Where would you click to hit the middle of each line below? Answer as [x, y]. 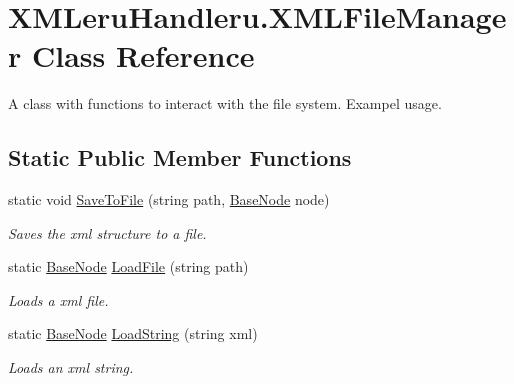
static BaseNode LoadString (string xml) [133, 333]
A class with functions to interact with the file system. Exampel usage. [225, 103]
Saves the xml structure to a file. [107, 232]
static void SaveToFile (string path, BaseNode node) [169, 199]
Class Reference [143, 55]
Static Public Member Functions [180, 157]
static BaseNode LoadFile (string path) [128, 266]
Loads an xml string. [71, 367]
